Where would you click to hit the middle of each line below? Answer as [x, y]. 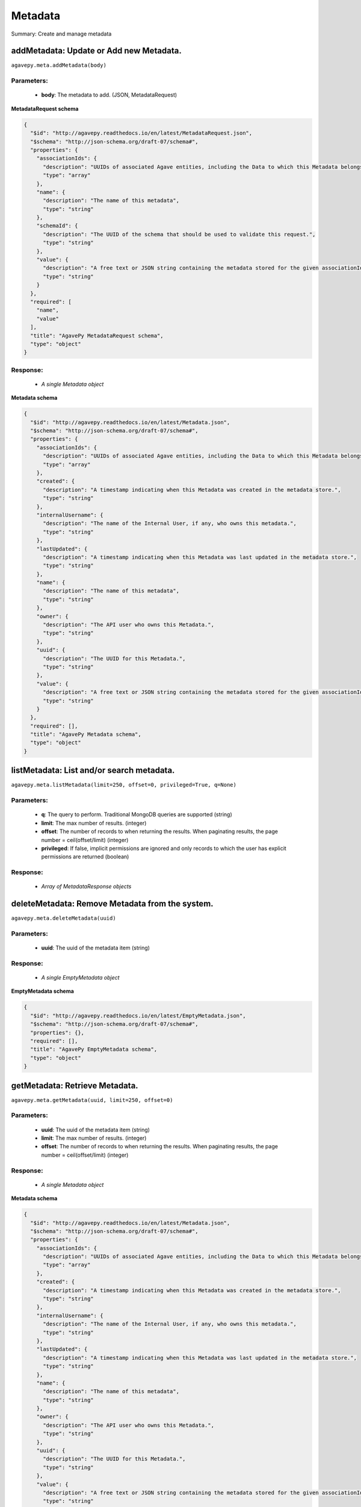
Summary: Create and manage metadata [61, 34]
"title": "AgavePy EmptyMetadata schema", [94, 1049]
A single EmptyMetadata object [80, 978]
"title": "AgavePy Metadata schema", [86, 735]
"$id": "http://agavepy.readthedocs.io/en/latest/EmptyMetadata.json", [138, 1015]
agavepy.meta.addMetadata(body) [59, 65]
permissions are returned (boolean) [85, 857]
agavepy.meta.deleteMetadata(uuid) [64, 918]
